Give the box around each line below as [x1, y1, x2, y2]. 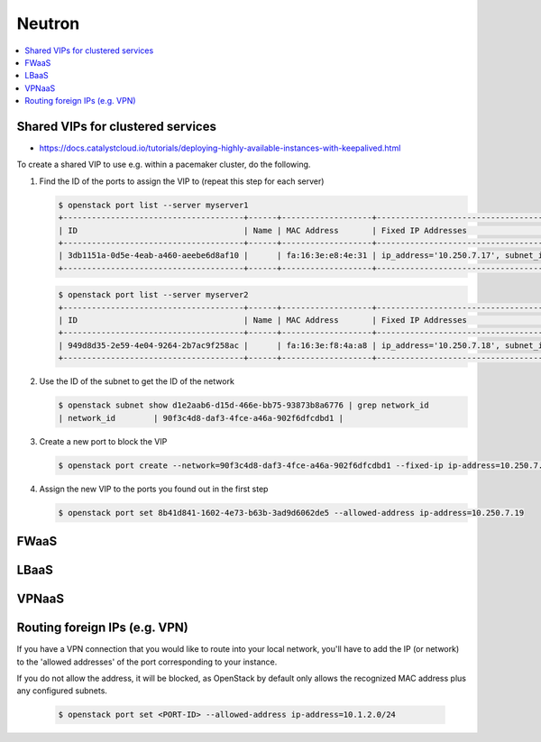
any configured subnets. [16, 685, 108, 696]
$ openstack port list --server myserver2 [58, 289, 249, 300]
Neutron [16, 14, 80, 33]
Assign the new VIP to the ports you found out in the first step [39, 483, 269, 494]
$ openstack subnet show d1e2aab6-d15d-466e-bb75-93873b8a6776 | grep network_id [58, 400, 430, 410]
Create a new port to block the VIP [39, 435, 168, 446]
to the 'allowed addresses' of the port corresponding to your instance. [16, 656, 278, 667]
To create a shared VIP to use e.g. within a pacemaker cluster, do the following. [16, 159, 311, 170]
